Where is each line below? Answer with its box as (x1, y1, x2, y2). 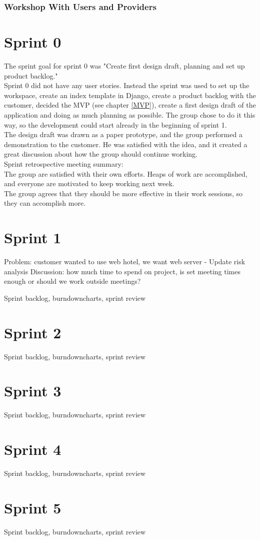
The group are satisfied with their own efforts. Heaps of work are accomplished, (4, 168, 247, 179)
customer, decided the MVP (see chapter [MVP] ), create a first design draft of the (4, 100, 256, 110)
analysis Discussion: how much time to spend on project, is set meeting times (4, 266, 240, 276)
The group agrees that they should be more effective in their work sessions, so (4, 188, 243, 198)
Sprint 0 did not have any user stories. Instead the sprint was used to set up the (4, 80, 249, 91)
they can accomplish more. (4, 198, 86, 208)
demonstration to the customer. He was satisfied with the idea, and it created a (4, 139, 247, 149)
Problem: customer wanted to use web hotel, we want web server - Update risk (4, 256, 245, 266)
